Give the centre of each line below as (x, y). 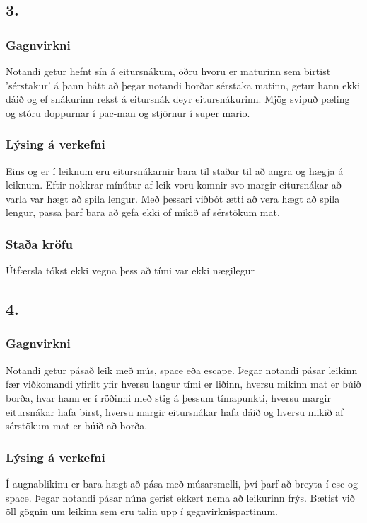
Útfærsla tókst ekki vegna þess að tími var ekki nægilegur (130, 270)
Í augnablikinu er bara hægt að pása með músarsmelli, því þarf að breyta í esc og (182, 483)
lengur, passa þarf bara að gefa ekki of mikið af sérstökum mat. (143, 212)
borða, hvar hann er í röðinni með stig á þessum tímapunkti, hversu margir (168, 397)
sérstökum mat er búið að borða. (77, 426)
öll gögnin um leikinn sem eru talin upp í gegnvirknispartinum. (142, 511)
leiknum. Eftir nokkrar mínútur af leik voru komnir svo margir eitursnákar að (174, 185)
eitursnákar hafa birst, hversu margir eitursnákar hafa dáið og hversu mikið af (175, 411)
